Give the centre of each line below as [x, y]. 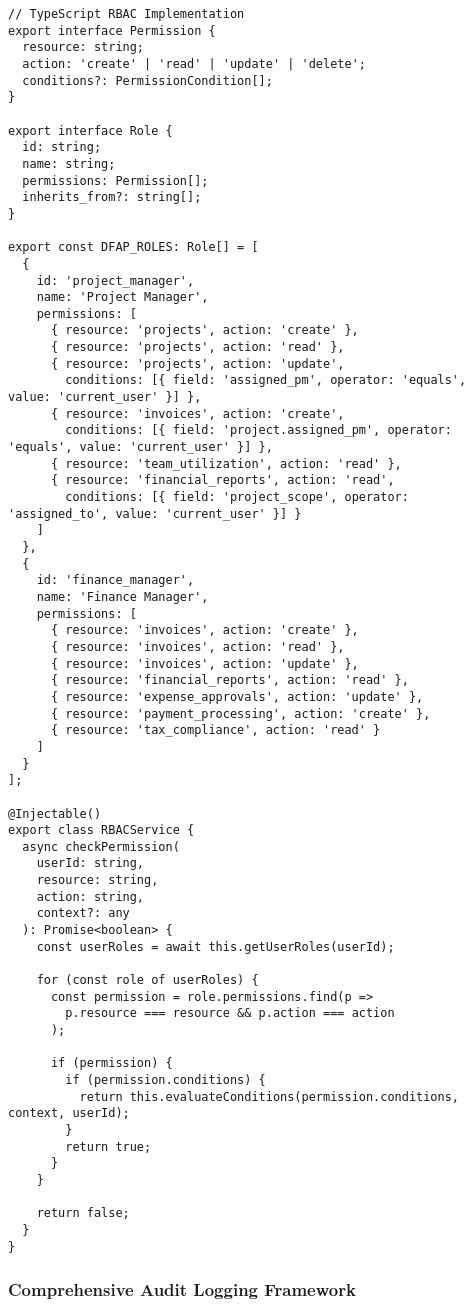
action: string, [90, 896]
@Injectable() [55, 813]
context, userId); [69, 1113]
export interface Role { [90, 130]
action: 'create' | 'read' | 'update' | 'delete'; [194, 63]
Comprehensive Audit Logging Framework [182, 1289]
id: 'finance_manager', [115, 580]
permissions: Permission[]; [115, 180]
